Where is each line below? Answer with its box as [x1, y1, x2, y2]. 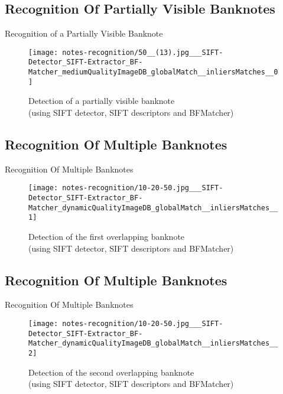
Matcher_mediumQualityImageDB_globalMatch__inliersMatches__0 [28, 68, 278, 77]
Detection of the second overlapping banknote [28, 366, 194, 378]
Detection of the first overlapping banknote [28, 230, 185, 243]
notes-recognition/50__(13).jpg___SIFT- [62, 48, 223, 57]
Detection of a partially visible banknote [28, 95, 175, 107]
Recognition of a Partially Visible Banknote [5, 27, 163, 40]
